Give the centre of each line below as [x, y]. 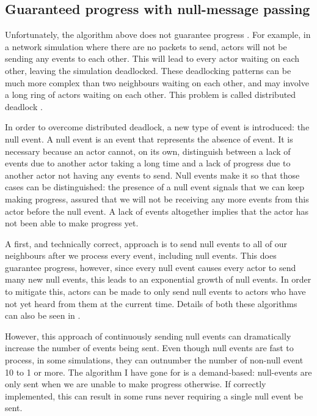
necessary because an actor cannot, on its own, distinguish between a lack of [148, 151]
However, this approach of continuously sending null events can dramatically [148, 336]
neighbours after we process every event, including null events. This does [141, 255]
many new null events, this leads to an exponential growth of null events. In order [158, 279]
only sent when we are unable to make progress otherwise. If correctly [136, 384]
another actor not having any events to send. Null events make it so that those [152, 175]
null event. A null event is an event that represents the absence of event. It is [149, 139]
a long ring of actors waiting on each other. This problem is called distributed [151, 95]
